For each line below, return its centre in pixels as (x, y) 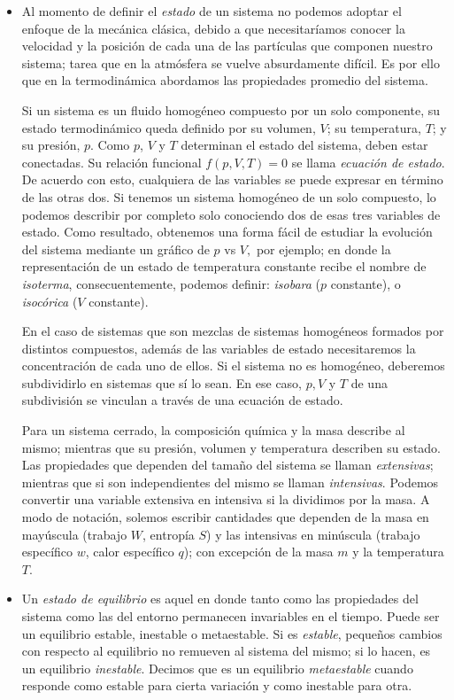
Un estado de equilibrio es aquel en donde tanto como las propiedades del (220, 599)
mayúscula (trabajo (74, 534)
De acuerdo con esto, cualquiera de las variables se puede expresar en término (232, 179)
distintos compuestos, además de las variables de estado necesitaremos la (219, 348)
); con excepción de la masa (258, 552)
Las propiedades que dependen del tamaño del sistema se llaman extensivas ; (227, 465)
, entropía (169, 534)
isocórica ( (50, 301)
